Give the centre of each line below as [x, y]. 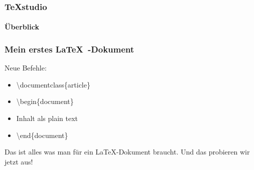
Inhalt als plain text [47, 118]
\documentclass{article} [53, 84]
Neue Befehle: [26, 68]
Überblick [22, 27]
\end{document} [42, 135]
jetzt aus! [19, 161]
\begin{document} [45, 101]
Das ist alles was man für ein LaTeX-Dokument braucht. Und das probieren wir [127, 152]
